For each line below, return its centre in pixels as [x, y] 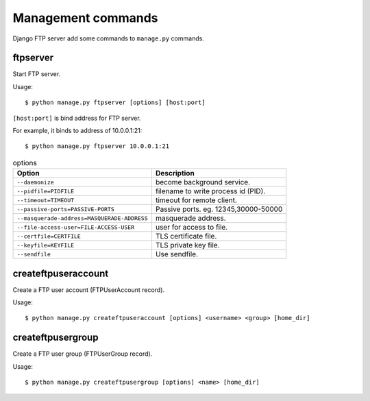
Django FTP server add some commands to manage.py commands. [109, 38]
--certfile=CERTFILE [49, 236]
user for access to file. [192, 228]
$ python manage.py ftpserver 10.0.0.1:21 [97, 146]
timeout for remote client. [196, 200]
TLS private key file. [187, 245]
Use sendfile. [177, 254]
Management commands [85, 18]
